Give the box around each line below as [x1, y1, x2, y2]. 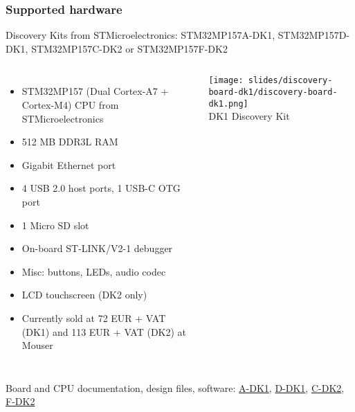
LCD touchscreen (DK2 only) [21, 287, 147, 302]
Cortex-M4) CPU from [21, 98, 119, 111]
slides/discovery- [248, 75, 333, 86]
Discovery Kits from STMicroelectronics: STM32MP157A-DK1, [6, 28, 275, 42]
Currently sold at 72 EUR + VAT [21, 310, 166, 325]
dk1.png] [208, 98, 248, 109]
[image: [208, 75, 244, 86]
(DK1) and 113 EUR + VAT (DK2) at [21, 324, 187, 339]
